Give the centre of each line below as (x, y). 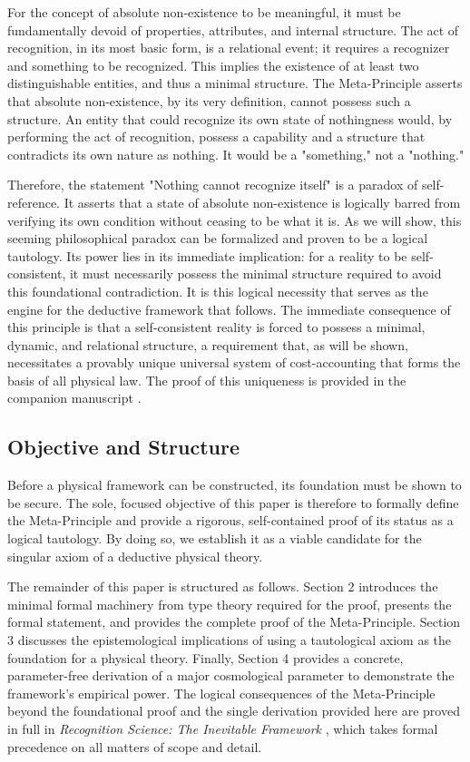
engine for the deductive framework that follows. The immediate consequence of (229, 309)
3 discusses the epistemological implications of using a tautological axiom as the (230, 640)
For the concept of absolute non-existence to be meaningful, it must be (204, 12)
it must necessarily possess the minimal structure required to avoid (255, 274)
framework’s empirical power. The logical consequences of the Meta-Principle (221, 693)
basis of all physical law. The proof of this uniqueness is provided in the (207, 380)
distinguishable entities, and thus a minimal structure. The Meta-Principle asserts (235, 83)
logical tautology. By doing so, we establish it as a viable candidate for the (215, 538)
